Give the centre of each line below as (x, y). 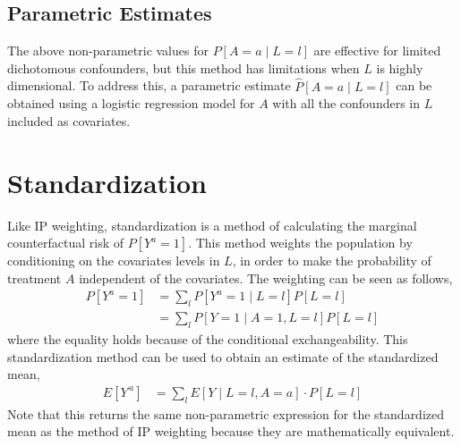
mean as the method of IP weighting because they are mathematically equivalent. (231, 431)
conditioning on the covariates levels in (114, 261)
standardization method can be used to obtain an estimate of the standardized (223, 356)
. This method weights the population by (300, 243)
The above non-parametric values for (108, 50)
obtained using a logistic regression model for (131, 103)
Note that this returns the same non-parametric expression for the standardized (226, 413)
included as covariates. (69, 120)
